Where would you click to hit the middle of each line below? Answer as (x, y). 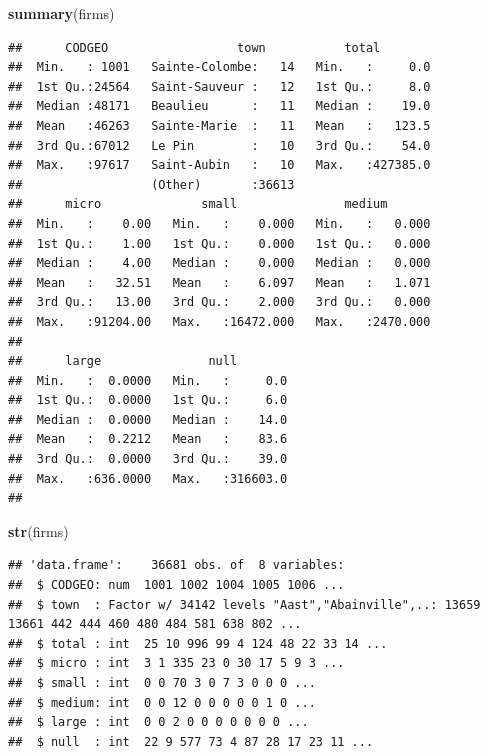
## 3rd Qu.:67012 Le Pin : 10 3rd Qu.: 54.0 (219, 145)
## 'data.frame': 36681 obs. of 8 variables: (176, 565)
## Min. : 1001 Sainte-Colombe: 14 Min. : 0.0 (219, 67)
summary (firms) (61, 13)
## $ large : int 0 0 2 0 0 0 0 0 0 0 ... (158, 722)
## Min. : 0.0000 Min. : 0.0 (148, 380)
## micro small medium (198, 204)
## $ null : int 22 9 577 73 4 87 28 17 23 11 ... (191, 741)
